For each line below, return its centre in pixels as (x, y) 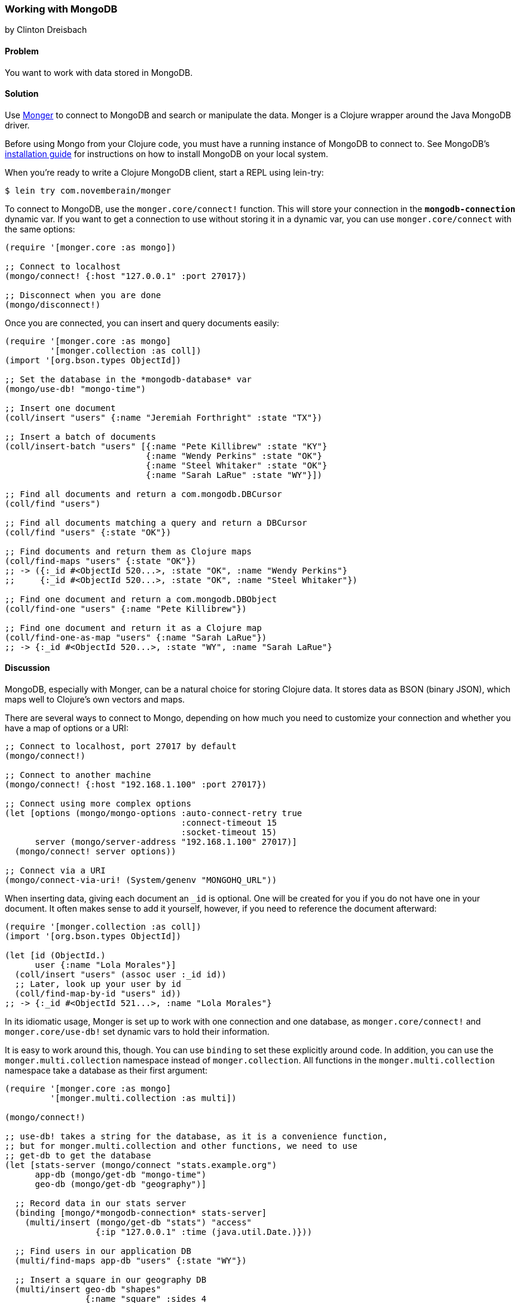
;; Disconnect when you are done (83, 295)
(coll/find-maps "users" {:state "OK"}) (101, 561)
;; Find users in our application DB (103, 1251)
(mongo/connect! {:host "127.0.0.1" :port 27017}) (126, 276)
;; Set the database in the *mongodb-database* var (129, 379)
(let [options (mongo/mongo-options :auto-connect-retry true (154, 813)
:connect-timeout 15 (229, 823)
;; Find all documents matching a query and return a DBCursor (156, 522)
